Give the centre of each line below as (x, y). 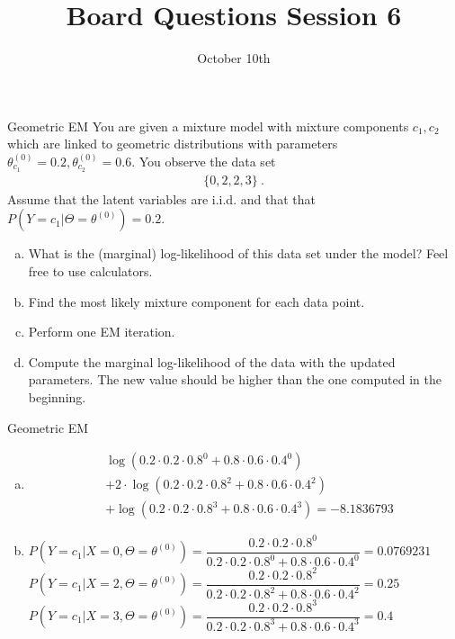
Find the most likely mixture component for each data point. (196, 301)
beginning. (57, 396)
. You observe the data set (204, 161)
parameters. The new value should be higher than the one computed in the (235, 379)
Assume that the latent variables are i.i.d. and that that (161, 198)
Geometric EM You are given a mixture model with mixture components (208, 126)
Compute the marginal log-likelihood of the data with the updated (212, 361)
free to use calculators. (90, 270)
